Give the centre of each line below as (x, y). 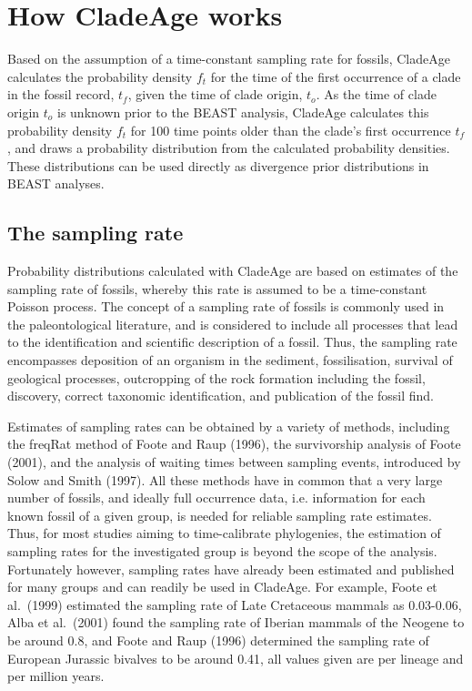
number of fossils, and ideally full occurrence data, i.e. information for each (216, 498)
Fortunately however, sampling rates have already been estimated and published (231, 569)
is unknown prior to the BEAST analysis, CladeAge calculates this (243, 112)
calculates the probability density (100, 76)
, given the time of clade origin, (215, 94)
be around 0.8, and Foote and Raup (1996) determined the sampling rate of (218, 640)
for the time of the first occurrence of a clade (336, 76)
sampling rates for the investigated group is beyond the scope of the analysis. (222, 550)
